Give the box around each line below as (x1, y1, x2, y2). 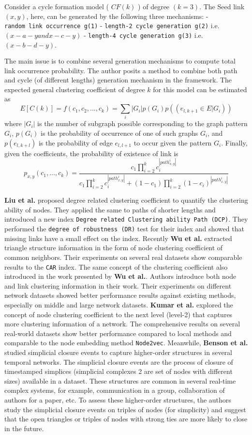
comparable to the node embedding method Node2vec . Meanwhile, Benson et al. (4, 338, 248, 348)
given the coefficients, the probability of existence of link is (4, 148, 178, 158)
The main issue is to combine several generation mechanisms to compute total (4, 56, 236, 66)
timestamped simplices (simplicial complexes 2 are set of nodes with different (4, 366, 233, 376)
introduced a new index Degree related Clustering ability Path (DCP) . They (4, 214, 248, 224)
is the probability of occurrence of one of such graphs (41, 128, 198, 138)
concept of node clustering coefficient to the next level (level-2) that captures (4, 309, 233, 319)
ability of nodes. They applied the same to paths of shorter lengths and (4, 204, 216, 214)
